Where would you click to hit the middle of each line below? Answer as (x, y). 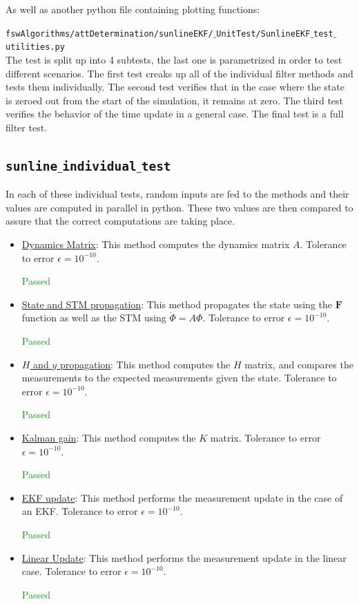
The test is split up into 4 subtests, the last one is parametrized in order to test (174, 59)
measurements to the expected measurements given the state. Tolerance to (179, 378)
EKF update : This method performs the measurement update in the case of (182, 497)
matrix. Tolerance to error (265, 437)
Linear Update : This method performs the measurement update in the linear (184, 557)
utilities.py (35, 47)
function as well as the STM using (94, 318)
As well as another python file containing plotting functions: (133, 9)
